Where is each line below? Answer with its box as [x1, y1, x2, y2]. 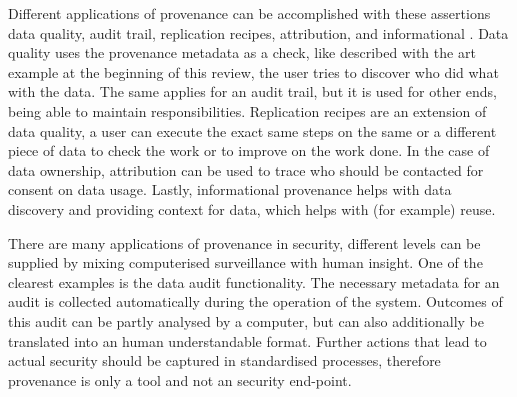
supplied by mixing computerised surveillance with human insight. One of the [8, 252, 483, 273]
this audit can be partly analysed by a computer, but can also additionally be [8, 310, 484, 331]
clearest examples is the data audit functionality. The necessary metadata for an [8, 271, 500, 292]
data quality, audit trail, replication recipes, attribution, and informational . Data [8, 22, 509, 43]
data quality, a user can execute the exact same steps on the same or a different [8, 120, 497, 141]
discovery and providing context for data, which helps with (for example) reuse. [8, 198, 496, 219]
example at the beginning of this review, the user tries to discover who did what [8, 61, 499, 82]
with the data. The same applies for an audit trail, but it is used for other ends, [8, 81, 498, 102]
